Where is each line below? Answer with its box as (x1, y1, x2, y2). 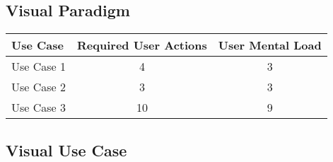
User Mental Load (218, 37, 322, 54)
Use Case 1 (11, 58, 66, 75)
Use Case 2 (11, 79, 66, 96)
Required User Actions (77, 37, 207, 54)
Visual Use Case (6, 139, 127, 161)
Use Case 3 (11, 99, 66, 116)
